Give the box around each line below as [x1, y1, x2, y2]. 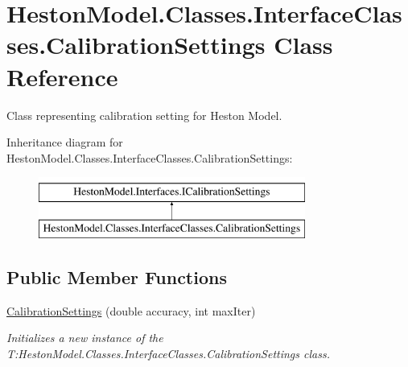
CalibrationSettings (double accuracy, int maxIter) [6, 302, 256, 319]
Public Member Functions [6, 264, 227, 289]
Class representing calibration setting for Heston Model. [6, 106, 282, 123]
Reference [6, 60, 118, 93]
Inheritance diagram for [6, 134, 123, 151]
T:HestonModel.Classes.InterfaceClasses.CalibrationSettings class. [6, 344, 330, 361]
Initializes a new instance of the [6, 329, 163, 346]
